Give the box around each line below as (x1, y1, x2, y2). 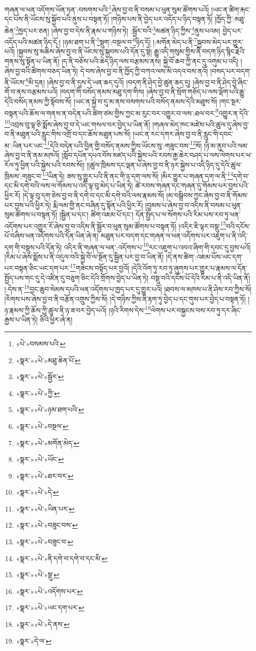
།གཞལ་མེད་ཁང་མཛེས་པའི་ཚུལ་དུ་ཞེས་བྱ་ (152, 119, 249, 129)
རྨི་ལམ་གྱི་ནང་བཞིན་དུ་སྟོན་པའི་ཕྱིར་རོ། (53, 199, 143, 210)
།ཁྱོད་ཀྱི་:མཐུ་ (215, 14, 245, 24)
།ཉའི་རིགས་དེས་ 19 (109, 304, 151, 315)
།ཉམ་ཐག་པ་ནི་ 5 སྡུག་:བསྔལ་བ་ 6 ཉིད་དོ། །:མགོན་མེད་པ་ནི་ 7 (63, 35, 198, 47)
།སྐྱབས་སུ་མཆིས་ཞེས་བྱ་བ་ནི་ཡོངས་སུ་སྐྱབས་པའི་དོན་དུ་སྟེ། (17, 46, 152, 57)
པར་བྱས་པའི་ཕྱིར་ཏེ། (4, 199, 51, 210)
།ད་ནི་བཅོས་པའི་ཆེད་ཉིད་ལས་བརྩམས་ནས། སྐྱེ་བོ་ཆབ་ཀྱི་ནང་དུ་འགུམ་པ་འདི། (61, 56, 238, 66)
